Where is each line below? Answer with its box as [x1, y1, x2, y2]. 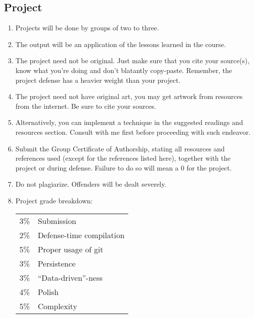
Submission [38, 215, 76, 226]
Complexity [38, 300, 77, 312]
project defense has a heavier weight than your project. [15, 74, 181, 85]
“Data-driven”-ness [38, 271, 103, 283]
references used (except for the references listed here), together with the [15, 153, 231, 163]
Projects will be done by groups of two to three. [15, 23, 159, 33]
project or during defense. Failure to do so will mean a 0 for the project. [15, 162, 232, 172]
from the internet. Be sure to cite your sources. [15, 100, 156, 111]
